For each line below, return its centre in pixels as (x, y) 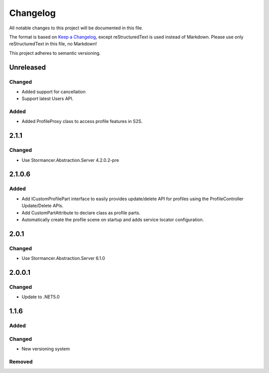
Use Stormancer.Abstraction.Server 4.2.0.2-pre (70, 160)
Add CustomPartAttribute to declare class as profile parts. (81, 213)
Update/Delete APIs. (43, 206)
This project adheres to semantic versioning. (55, 53)
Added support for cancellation (54, 92)
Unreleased (28, 67)
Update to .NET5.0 (41, 297)
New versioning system (46, 349)
